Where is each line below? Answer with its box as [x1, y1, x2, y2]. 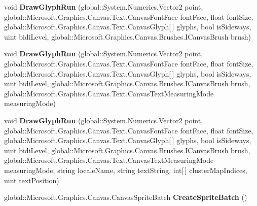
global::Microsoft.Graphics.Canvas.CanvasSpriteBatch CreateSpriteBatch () [4, 192, 247, 202]
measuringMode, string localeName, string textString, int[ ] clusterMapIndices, [4, 164, 247, 175]
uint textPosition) [4, 175, 59, 185]
